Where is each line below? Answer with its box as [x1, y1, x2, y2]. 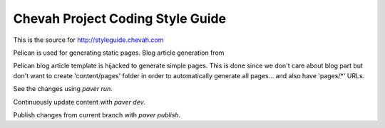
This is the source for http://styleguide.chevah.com [13, 36, 164, 44]
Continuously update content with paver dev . [13, 97, 146, 106]
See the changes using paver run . [13, 85, 113, 93]
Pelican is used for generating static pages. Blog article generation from [13, 48, 225, 57]
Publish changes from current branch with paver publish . [13, 110, 181, 119]
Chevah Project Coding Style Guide [13, 11, 227, 26]
